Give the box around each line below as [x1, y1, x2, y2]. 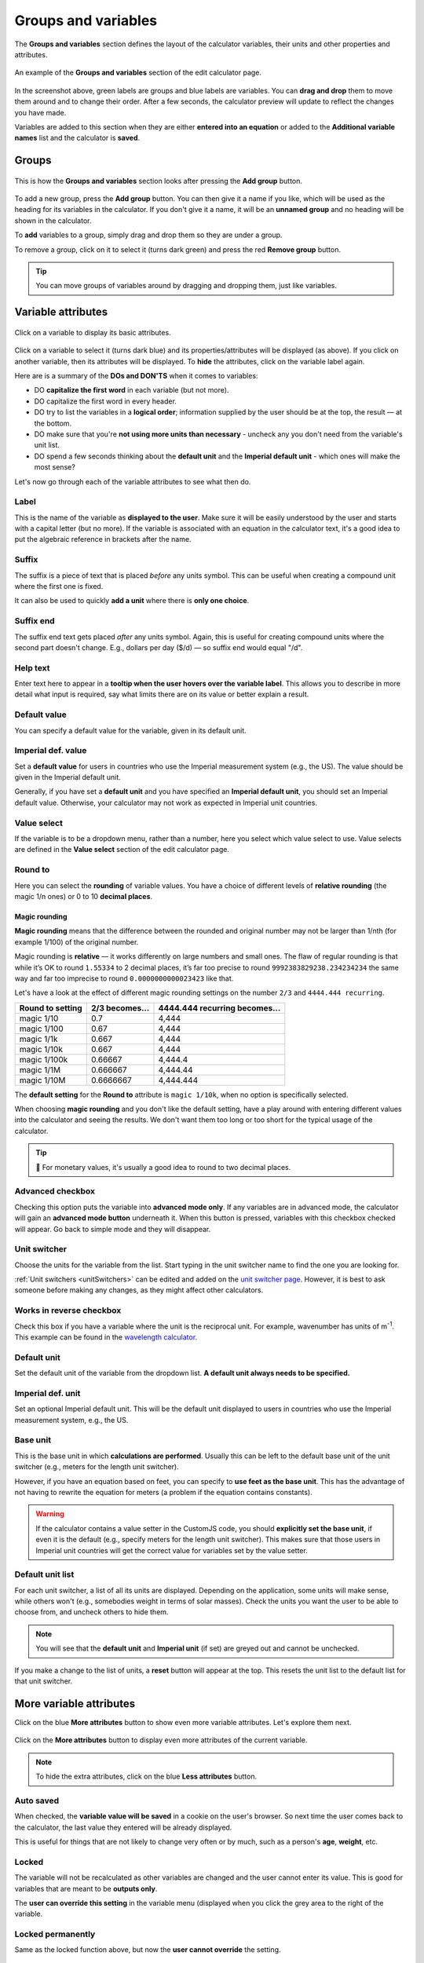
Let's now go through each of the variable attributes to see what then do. [14, 477, 251, 486]
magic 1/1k [19, 1033, 58, 1044]
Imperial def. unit [14, 1387, 81, 1398]
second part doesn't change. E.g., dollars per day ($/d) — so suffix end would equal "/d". [14, 642, 303, 652]
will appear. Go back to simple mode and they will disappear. [14, 1224, 211, 1234]
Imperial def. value [14, 745, 87, 756]
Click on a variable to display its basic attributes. [14, 327, 172, 337]
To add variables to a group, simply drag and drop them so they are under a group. [14, 230, 283, 239]
